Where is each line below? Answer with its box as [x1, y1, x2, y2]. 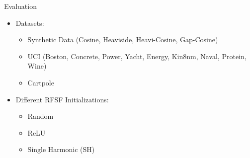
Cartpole [27, 77, 54, 87]
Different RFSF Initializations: [15, 94, 109, 104]
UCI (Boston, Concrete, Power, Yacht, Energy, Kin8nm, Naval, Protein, [27, 51, 247, 61]
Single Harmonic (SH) [27, 144, 95, 155]
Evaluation [4, 1, 37, 11]
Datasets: [15, 17, 44, 28]
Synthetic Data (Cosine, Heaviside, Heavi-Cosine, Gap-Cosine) [27, 34, 218, 45]
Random [27, 111, 54, 121]
